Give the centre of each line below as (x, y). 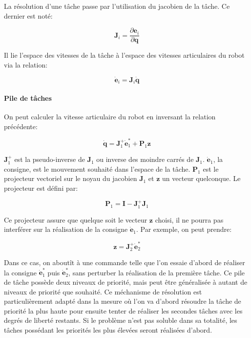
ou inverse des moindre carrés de (145, 159)
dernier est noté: (28, 15)
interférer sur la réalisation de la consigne (66, 229)
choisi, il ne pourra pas (189, 219)
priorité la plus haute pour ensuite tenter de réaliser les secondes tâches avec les (123, 310)
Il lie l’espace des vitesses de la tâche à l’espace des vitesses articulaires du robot (124, 55)
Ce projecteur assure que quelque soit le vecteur (76, 219)
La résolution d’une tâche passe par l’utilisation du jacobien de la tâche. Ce (117, 6)
